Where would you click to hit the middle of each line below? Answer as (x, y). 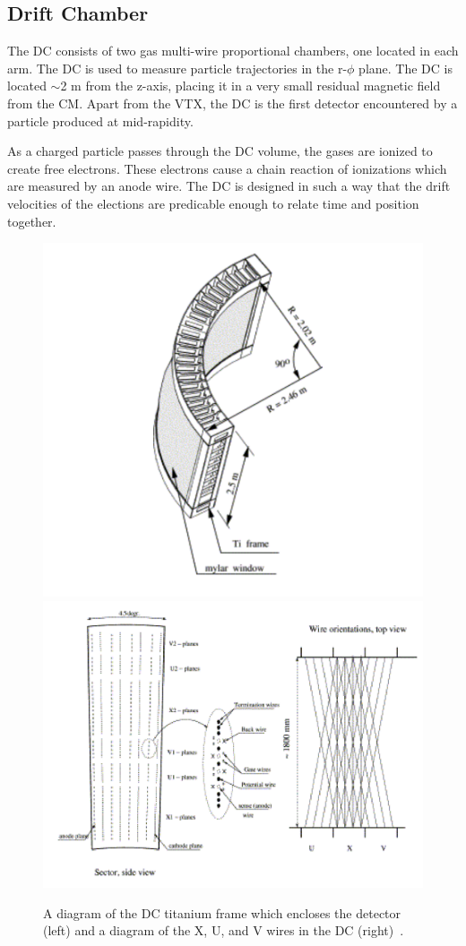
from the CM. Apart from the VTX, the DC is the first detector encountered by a (233, 103)
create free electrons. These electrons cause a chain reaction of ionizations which (227, 168)
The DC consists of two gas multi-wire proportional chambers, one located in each (233, 51)
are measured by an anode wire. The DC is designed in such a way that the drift (229, 186)
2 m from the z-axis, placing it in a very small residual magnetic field (250, 86)
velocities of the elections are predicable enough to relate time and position (213, 203)
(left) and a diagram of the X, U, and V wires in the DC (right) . (224, 930)
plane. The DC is (406, 68)
